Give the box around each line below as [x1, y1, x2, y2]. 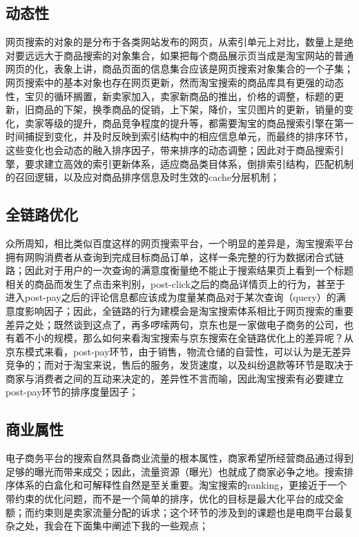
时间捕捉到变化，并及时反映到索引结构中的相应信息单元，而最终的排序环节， [6, 129, 353, 144]
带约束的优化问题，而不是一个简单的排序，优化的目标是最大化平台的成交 [6, 491, 334, 506]
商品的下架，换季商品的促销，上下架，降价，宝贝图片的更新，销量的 [34, 102, 344, 117]
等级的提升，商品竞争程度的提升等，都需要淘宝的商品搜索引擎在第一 [43, 115, 353, 130]
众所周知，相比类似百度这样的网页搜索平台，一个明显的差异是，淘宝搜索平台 [6, 235, 353, 250]
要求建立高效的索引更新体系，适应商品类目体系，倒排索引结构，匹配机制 [24, 156, 353, 170]
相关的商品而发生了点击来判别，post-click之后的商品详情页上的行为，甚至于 [6, 276, 346, 291]
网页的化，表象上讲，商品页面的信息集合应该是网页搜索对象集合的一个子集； [6, 61, 353, 76]
